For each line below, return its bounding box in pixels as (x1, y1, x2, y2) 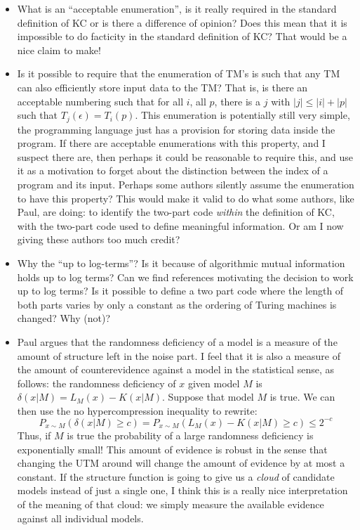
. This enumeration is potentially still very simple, (135, 108, 350, 122)
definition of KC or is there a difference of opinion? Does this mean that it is (17, 15, 347, 30)
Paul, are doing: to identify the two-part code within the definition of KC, (17, 205, 335, 219)
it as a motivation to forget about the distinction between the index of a (17, 163, 328, 178)
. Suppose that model (161, 389, 254, 404)
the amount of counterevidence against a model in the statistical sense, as (17, 362, 334, 377)
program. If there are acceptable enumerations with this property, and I (17, 136, 326, 150)
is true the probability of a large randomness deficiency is (67, 427, 314, 442)
